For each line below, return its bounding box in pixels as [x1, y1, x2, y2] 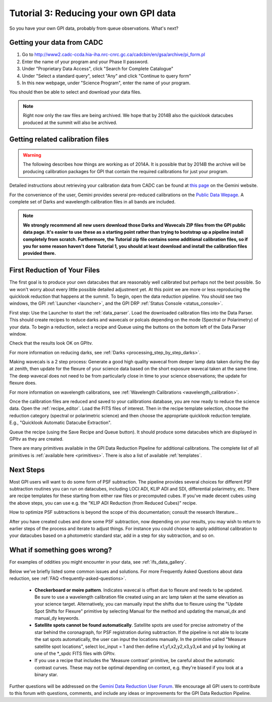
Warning [23, 152, 41, 158]
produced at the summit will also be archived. [23, 119, 118, 126]
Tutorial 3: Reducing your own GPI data [9, 8, 176, 19]
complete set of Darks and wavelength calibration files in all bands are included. [9, 198, 176, 204]
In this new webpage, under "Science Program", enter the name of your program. [22, 80, 191, 86]
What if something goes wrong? [9, 546, 112, 555]
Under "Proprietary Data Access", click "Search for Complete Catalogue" [22, 66, 174, 72]
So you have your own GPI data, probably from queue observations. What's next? [9, 25, 179, 31]
